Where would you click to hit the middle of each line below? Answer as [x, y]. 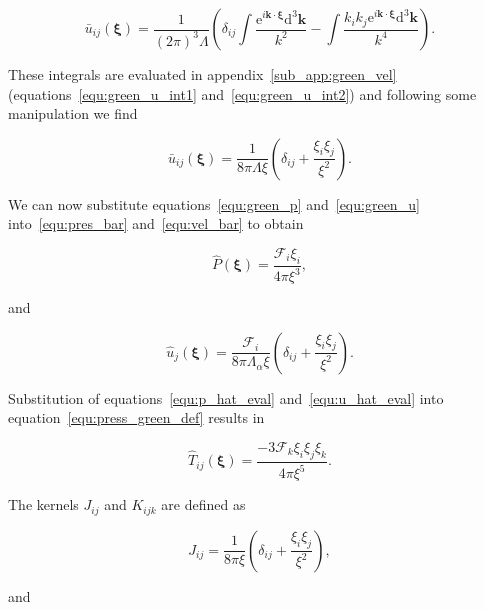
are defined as [203, 504]
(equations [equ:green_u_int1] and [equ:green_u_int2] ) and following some [242, 93]
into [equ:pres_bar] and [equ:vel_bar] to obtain [156, 223]
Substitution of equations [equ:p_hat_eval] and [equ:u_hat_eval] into [226, 397]
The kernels [43, 504]
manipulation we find [73, 113]
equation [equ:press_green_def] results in [136, 417]
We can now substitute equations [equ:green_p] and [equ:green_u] [214, 203]
